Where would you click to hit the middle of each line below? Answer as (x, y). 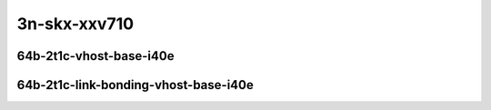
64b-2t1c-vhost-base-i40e (95, 56)
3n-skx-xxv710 (75, 24)
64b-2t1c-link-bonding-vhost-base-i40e (135, 85)
